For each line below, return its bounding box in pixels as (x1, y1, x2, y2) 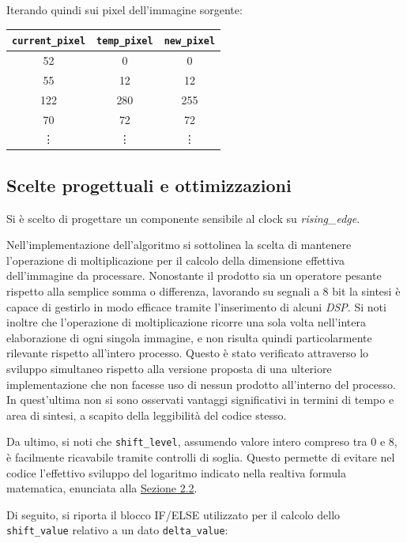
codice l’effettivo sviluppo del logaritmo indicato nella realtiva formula (6, 464, 346, 481)
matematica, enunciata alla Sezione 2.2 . (6, 480, 198, 496)
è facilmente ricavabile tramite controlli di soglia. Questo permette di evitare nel (6, 449, 395, 466)
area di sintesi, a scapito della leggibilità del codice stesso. (6, 406, 287, 423)
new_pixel (164, 36, 216, 47)
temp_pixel (96, 36, 153, 47)
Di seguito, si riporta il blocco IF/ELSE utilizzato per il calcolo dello (6, 506, 341, 522)
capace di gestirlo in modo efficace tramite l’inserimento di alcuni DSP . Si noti (6, 298, 386, 315)
